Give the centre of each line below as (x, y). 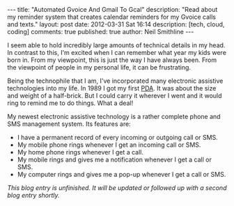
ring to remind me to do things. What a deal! (70, 103)
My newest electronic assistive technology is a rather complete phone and (114, 117)
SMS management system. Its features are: (69, 124)
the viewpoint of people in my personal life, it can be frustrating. (99, 67)
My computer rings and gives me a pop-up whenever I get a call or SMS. (122, 174)
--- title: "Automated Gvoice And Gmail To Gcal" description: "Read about (112, 9)
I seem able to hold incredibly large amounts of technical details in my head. (116, 45)
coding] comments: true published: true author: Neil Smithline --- (101, 32)
